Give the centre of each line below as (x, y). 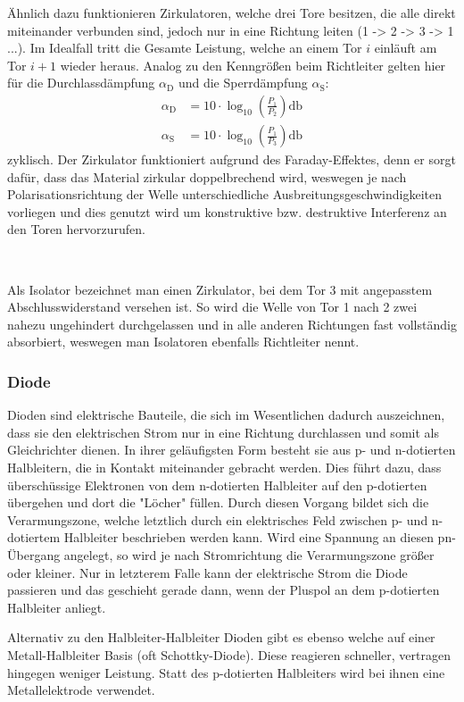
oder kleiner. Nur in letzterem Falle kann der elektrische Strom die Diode (207, 572)
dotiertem (34, 537)
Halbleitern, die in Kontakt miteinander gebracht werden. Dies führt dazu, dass (224, 467)
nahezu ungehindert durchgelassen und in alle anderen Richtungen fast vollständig (232, 324)
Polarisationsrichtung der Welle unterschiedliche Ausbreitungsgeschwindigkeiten (224, 194)
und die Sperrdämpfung (243, 83)
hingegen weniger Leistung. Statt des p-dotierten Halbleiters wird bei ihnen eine (226, 672)
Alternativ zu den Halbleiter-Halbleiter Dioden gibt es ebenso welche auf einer (221, 637)
